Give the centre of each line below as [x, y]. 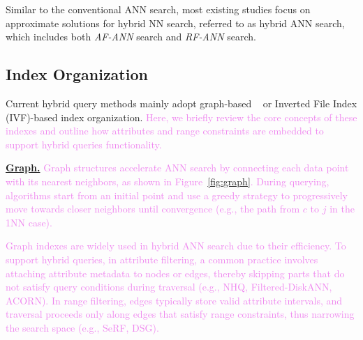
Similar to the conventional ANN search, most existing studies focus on [158, 9]
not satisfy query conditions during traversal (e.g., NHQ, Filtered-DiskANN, [169, 287]
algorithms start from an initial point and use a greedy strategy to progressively [177, 195]
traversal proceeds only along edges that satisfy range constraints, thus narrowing [180, 314]
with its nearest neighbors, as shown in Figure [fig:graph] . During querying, [168, 181]
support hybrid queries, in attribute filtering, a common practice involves [162, 259]
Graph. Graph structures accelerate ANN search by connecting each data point [177, 168]
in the [342, 209]
